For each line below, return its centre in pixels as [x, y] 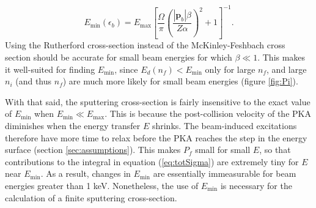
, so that [275, 150]
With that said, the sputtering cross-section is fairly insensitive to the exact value [158, 101]
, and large [287, 69]
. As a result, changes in [86, 173]
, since [126, 69]
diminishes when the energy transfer [73, 125]
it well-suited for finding [50, 69]
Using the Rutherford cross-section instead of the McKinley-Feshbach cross [145, 45]
